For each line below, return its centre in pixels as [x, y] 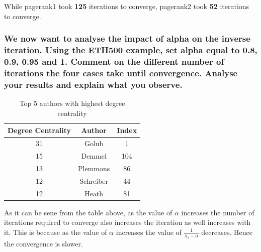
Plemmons [94, 168]
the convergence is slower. [43, 243]
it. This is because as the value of [56, 232]
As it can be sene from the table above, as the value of [88, 212]
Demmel [94, 155]
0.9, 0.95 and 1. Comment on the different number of [114, 61]
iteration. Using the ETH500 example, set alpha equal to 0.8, [131, 50]
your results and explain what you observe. [93, 84]
